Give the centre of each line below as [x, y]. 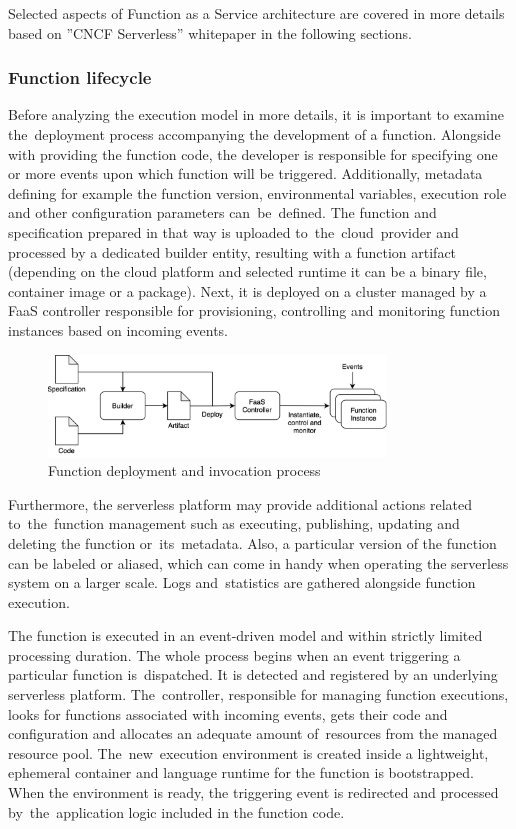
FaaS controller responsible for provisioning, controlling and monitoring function [254, 310]
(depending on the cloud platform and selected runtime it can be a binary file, [247, 271]
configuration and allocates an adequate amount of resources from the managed [253, 733]
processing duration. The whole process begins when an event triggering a [234, 654]
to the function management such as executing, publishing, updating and [234, 523]
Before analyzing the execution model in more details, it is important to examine [256, 114]
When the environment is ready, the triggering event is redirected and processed [253, 792]
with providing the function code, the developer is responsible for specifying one [253, 153]
